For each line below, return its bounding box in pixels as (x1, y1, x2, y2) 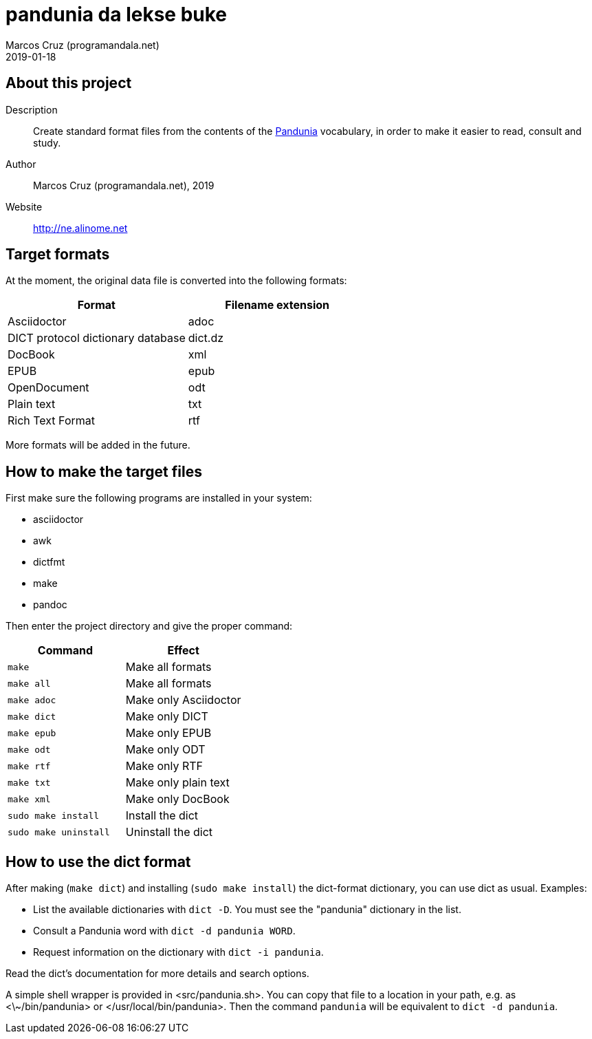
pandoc (33, 599, 67, 611)
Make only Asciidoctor (125, 693, 241, 707)
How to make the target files (6, 462, 202, 480)
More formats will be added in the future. (6, 439, 190, 451)
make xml (8, 793, 51, 804)
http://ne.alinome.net (33, 222, 128, 234)
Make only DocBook (125, 792, 230, 806)
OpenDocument (8, 381, 89, 395)
